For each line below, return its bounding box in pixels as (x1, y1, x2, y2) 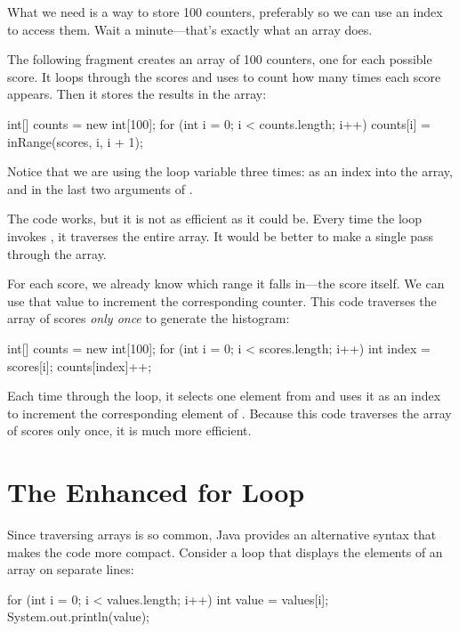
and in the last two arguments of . (7, 179, 193, 198)
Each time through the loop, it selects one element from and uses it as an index (7, 386, 441, 405)
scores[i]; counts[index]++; (7, 356, 152, 375)
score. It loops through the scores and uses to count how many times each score (7, 67, 441, 85)
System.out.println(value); (7, 607, 149, 626)
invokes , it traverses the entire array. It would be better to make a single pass (7, 226, 433, 245)
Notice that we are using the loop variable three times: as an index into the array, (7, 162, 453, 181)
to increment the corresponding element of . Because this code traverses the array (7, 403, 452, 422)
